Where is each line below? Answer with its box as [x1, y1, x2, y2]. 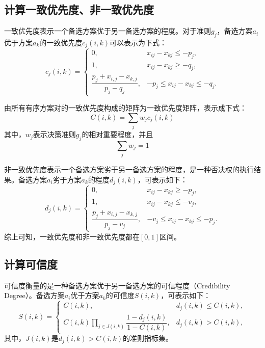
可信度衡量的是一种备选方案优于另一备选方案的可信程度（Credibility [4, 280, 230, 290]
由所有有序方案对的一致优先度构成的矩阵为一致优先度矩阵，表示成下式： [4, 102, 247, 113]
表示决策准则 [33, 129, 76, 140]
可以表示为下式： [110, 37, 167, 47]
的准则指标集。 [123, 333, 173, 343]
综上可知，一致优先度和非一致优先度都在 [4, 231, 140, 242]
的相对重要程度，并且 [82, 129, 153, 140]
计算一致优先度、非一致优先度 [4, 2, 154, 17]
